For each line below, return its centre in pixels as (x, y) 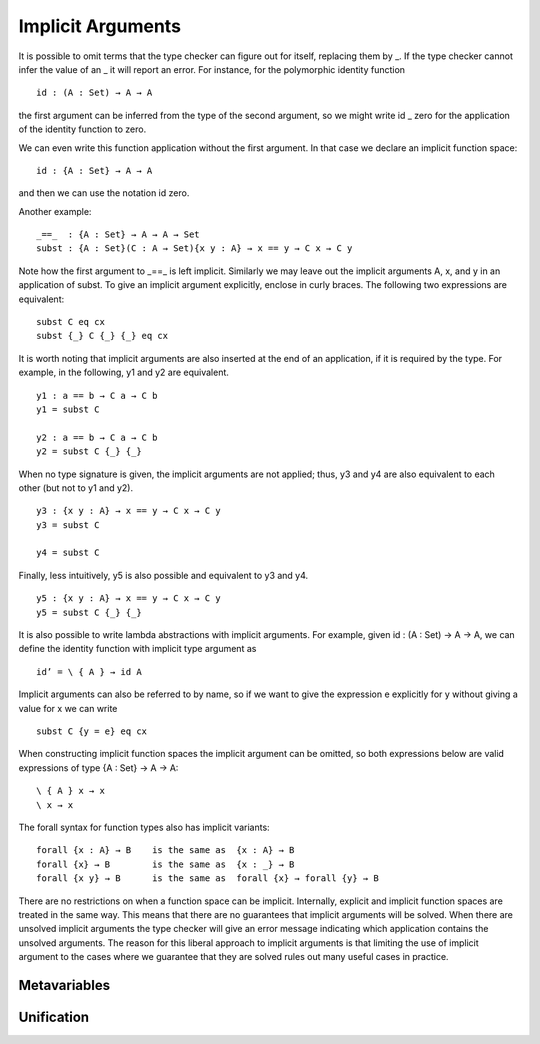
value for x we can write (68, 708)
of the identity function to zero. (82, 129)
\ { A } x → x (70, 791)
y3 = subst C (68, 524)
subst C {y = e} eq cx (92, 731)
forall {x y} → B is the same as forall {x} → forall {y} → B (207, 878)
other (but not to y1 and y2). (76, 487)
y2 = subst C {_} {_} (89, 451)
